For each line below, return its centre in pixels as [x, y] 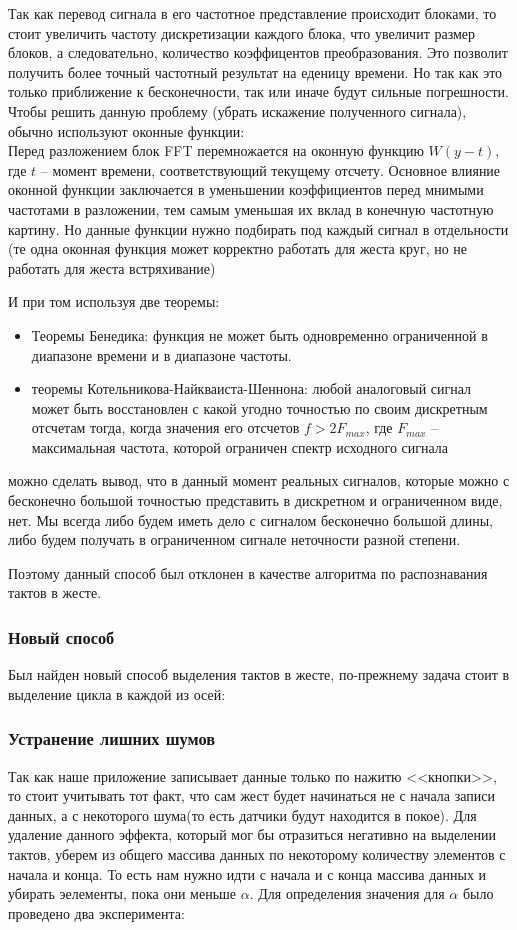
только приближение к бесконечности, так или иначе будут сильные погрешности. [258, 91]
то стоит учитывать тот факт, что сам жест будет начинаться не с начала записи [251, 795]
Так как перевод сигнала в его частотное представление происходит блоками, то [252, 13]
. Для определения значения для [347, 893]
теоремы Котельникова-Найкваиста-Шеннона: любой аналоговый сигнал [251, 388]
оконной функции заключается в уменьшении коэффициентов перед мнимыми [246, 189]
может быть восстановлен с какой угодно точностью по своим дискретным [259, 407]
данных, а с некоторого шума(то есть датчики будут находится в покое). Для [242, 814]
